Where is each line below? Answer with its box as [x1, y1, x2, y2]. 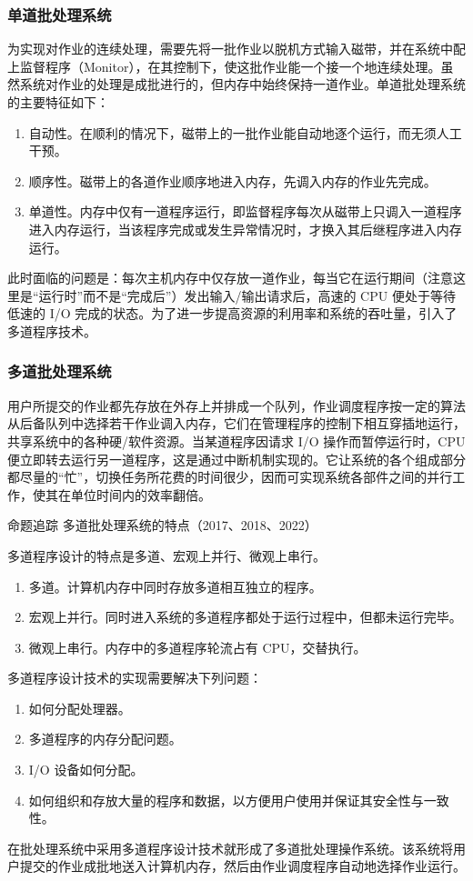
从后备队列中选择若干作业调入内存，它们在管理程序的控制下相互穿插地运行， [7, 414, 466, 433]
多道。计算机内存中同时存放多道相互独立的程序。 [28, 576, 322, 596]
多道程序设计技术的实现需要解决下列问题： [7, 668, 262, 687]
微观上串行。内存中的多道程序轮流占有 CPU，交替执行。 [28, 637, 367, 656]
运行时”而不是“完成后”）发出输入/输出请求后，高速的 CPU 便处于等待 [38, 285, 456, 305]
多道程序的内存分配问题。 [28, 729, 182, 748]
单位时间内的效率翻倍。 [70, 485, 211, 504]
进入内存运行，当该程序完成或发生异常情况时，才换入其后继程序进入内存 [28, 219, 462, 238]
